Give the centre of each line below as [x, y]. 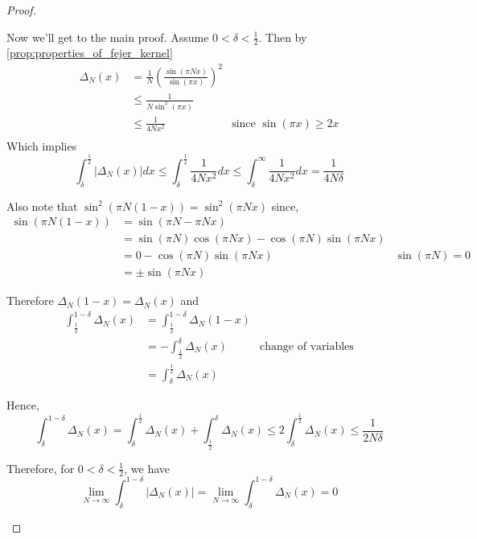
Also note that [42, 206]
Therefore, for [41, 468]
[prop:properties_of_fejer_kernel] [90, 53]
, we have [147, 468]
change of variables [307, 347]
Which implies [42, 145]
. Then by [283, 37]
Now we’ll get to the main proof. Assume [108, 37]
